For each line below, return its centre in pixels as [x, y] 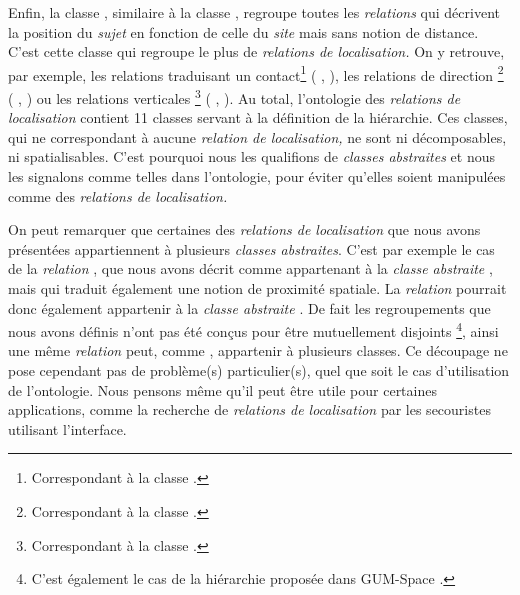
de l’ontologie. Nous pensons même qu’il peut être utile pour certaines [222, 389]
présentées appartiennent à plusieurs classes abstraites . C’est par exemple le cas [251, 248]
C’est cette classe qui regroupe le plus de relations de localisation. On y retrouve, [256, 51]
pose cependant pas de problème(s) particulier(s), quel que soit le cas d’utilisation [259, 370]
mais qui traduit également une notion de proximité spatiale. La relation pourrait [257, 288]
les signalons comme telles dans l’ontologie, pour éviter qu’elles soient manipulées [257, 176]
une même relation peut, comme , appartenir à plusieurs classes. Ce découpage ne [258, 350]
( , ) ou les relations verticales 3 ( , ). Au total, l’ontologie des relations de [234, 96]
